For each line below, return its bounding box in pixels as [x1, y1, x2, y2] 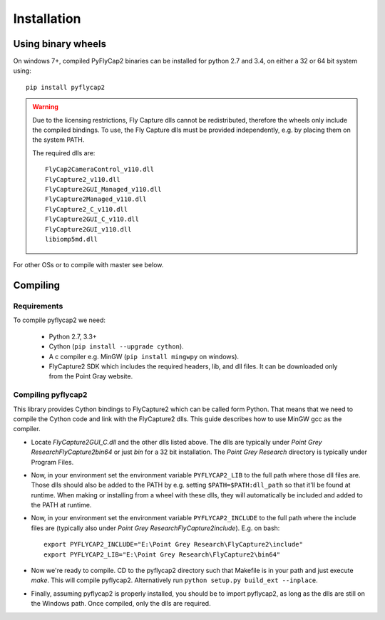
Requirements [13, 301, 63, 311]
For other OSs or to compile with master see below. [13, 261, 164, 269]
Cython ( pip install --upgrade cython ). [48, 342, 185, 351]
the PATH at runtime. [31, 501, 92, 510]
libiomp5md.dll [45, 235, 98, 243]
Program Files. [31, 458, 74, 466]
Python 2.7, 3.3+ [48, 332, 97, 341]
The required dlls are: [32, 148, 96, 157]
